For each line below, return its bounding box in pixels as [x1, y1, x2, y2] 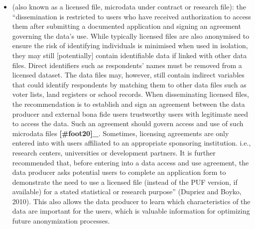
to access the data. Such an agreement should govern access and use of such [12, 118, 244, 129]
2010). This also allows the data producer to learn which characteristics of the [12, 196, 251, 206]
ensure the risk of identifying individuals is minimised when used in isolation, [12, 40, 248, 51]
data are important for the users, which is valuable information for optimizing [12, 206, 250, 216]
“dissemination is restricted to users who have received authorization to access [12, 11, 251, 21]
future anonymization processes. [12, 216, 110, 226]
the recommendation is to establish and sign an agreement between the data [12, 98, 245, 109]
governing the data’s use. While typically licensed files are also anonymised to [12, 30, 250, 41]
